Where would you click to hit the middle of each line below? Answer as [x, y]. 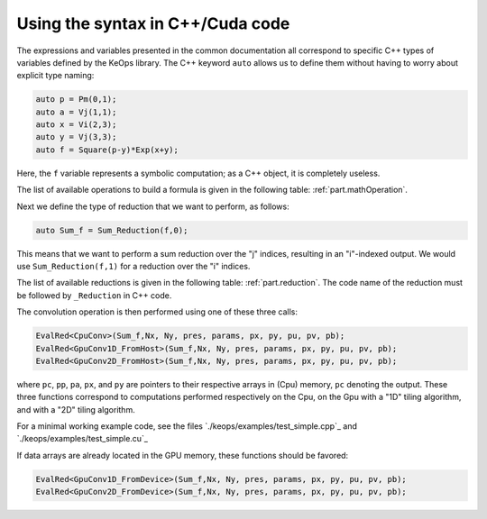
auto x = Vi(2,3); [76, 125]
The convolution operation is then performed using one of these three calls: [157, 312]
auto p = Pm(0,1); [76, 100]
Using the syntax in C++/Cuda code [153, 23]
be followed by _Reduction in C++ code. [94, 295]
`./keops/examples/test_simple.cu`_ [83, 439]
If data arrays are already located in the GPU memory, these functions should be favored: [183, 455]
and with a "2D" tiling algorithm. [76, 409]
